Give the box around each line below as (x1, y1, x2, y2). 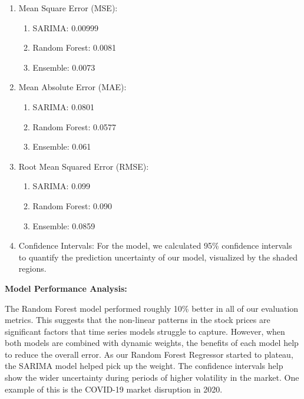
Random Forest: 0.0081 (32, 41, 116, 54)
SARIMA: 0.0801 (32, 100, 95, 113)
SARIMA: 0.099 (32, 180, 91, 192)
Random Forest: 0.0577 (32, 120, 116, 133)
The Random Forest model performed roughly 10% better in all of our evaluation (5, 302, 299, 314)
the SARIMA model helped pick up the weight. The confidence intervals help (5, 360, 283, 372)
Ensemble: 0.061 (32, 140, 91, 153)
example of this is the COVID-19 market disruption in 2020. (5, 382, 223, 395)
